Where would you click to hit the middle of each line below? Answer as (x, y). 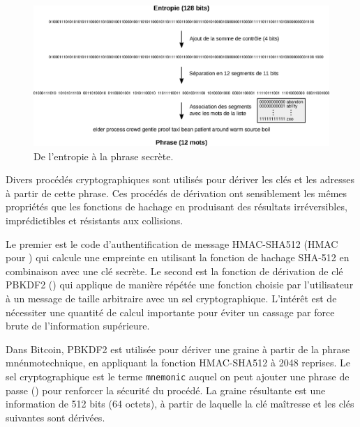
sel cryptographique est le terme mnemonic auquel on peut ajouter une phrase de (178, 376)
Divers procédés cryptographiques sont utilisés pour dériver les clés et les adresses (180, 179)
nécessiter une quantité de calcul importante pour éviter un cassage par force (170, 312)
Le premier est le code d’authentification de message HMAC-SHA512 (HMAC (172, 243)
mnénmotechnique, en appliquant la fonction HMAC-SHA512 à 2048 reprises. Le (178, 363)
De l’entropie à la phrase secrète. (104, 156)
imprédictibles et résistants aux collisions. (95, 220)
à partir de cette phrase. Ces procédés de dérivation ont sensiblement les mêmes (177, 193)
